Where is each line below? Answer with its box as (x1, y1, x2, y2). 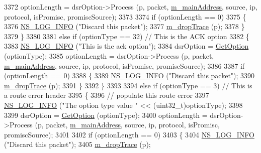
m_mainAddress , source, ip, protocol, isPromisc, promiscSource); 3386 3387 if (4, 60, 245, 71)
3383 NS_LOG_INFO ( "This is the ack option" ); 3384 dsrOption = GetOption (4, 41, 249, 51)
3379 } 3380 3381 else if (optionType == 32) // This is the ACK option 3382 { (4, 31, 249, 41)
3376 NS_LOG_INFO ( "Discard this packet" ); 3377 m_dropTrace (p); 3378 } (4, 21, 245, 32)
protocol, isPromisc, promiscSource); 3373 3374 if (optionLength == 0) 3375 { (4, 11, 246, 22)
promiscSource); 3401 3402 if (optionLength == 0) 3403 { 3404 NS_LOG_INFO (4, 129, 254, 139)
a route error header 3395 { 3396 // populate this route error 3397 (4, 90, 209, 100)
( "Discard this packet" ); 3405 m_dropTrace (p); (4, 139, 151, 149)
